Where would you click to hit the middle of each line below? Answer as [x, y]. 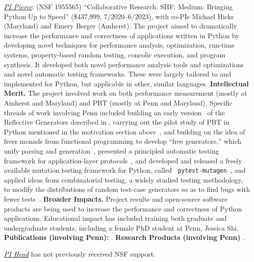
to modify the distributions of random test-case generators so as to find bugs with [127, 189]
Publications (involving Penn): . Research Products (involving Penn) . [124, 237]
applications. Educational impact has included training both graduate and [115, 218]
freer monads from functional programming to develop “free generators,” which [123, 141]
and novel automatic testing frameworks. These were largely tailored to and [118, 74]
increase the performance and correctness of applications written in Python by [122, 35]
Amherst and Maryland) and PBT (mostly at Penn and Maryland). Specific [118, 102]
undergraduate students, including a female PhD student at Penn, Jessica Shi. [121, 227]
